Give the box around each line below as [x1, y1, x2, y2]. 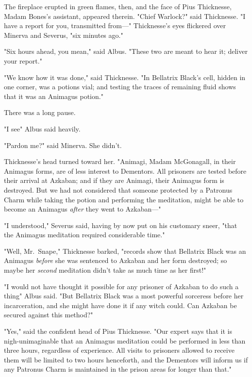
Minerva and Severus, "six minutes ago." [4, 30, 123, 40]
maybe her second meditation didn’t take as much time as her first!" [4, 265, 206, 275]
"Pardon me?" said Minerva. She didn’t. [4, 140, 122, 150]
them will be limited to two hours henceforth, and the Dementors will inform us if [4, 354, 248, 364]
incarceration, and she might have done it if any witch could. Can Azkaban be [4, 300, 237, 310]
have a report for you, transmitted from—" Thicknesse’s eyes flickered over [4, 20, 226, 31]
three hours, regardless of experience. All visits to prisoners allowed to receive [4, 345, 235, 355]
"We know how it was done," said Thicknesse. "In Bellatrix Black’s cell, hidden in [4, 72, 246, 82]
